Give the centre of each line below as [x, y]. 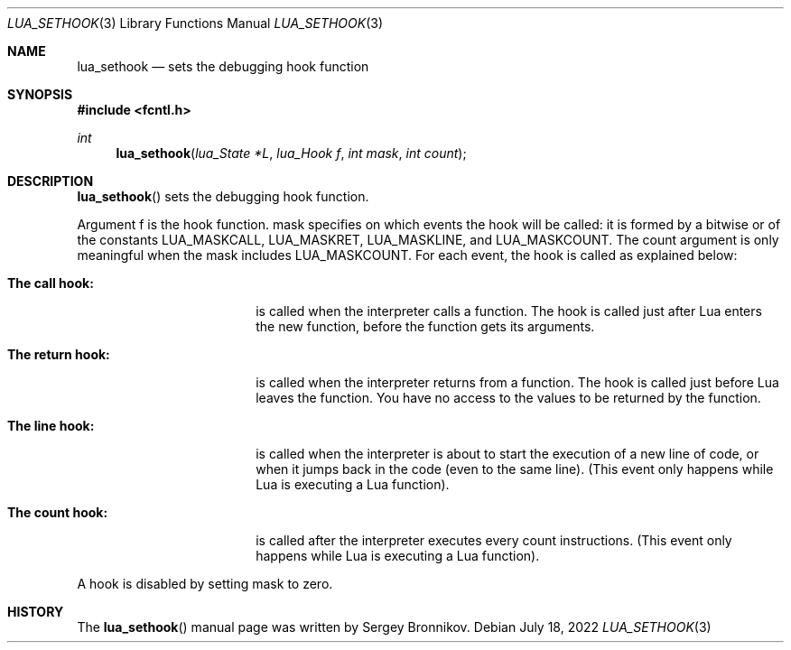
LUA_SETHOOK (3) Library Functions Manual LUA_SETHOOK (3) [195, 23]
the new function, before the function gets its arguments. [425, 326]
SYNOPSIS [40, 94]
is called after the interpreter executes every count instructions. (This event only [494, 540]
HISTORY [36, 612]
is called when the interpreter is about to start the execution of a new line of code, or [507, 454]
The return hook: [59, 354]
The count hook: [58, 512]
